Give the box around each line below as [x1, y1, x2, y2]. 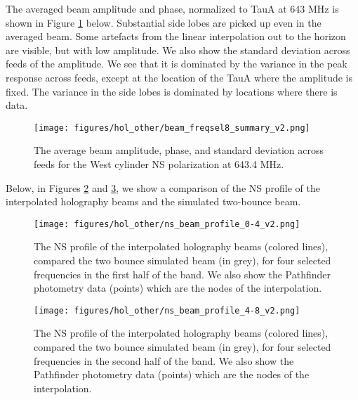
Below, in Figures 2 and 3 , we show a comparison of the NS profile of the [6, 180, 320, 195]
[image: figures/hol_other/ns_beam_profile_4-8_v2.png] [34, 305, 300, 316]
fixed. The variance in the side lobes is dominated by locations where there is [6, 84, 338, 98]
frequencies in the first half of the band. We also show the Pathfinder [34, 266, 331, 281]
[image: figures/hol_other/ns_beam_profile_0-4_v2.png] [34, 219, 300, 229]
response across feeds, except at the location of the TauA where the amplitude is [6, 70, 353, 84]
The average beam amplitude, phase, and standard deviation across [34, 143, 324, 157]
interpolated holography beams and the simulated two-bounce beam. [6, 194, 301, 209]
